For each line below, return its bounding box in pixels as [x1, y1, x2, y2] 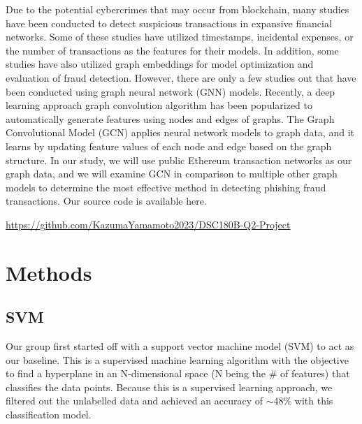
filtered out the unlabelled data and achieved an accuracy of [6, 393, 263, 408]
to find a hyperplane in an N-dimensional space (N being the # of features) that [6, 366, 350, 381]
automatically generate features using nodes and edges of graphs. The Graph [6, 111, 335, 126]
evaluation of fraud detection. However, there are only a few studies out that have [6, 70, 356, 85]
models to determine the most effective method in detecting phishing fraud [6, 180, 326, 194]
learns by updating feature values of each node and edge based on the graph [6, 138, 332, 153]
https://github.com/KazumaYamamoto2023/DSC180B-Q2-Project [6, 217, 291, 231]
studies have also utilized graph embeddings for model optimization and [6, 57, 314, 71]
